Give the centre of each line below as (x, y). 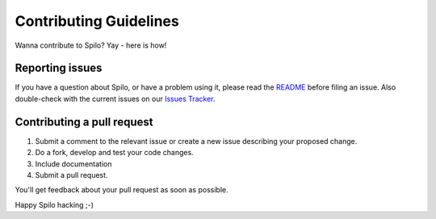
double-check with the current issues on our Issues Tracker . (115, 99)
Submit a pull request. (71, 175)
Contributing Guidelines (97, 21)
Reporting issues (59, 68)
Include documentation (73, 164)
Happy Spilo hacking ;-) (55, 204)
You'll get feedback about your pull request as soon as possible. (122, 190)
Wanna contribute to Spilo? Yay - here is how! (91, 45)
